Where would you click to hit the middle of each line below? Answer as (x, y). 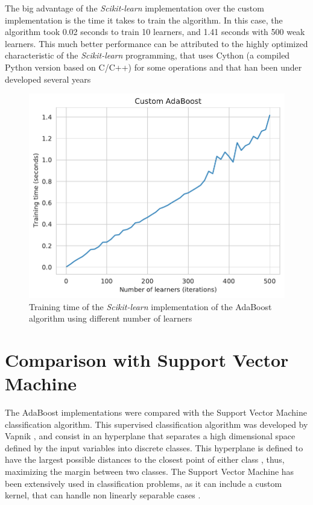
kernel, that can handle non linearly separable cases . (103, 495)
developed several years (48, 79)
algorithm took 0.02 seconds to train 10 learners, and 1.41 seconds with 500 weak (155, 32)
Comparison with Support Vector (147, 359)
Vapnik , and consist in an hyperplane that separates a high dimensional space (150, 436)
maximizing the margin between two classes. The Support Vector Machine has (150, 472)
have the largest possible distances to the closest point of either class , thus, (145, 459)
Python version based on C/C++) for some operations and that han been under (153, 67)
